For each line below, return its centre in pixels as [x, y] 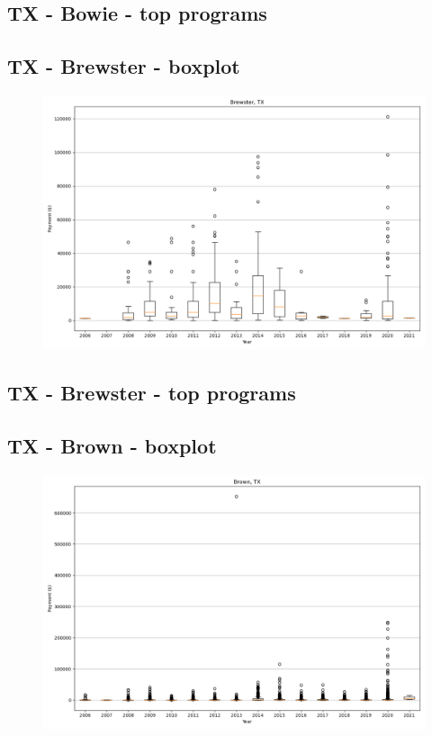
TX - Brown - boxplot [112, 446]
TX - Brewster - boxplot [124, 66]
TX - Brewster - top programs [152, 393]
